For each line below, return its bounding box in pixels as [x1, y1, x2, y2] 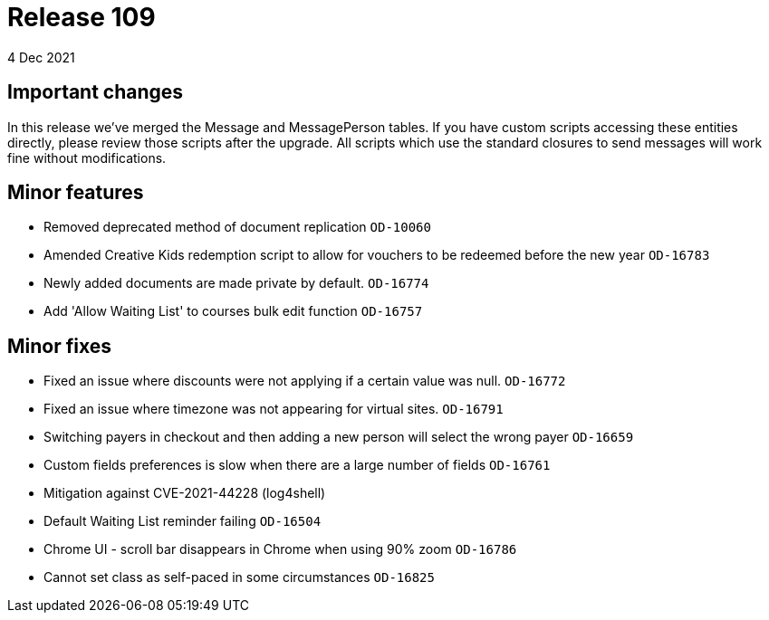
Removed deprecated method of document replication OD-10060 [43, 219, 431, 235]
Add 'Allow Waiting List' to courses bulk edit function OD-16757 [43, 303, 423, 320]
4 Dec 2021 [7, 49, 75, 65]
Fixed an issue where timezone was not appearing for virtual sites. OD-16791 [43, 401, 504, 417]
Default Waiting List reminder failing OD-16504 [43, 513, 322, 529]
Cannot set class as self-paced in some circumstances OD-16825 [43, 569, 435, 586]
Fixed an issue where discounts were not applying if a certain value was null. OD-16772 [43, 373, 566, 389]
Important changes [7, 81, 184, 104]
